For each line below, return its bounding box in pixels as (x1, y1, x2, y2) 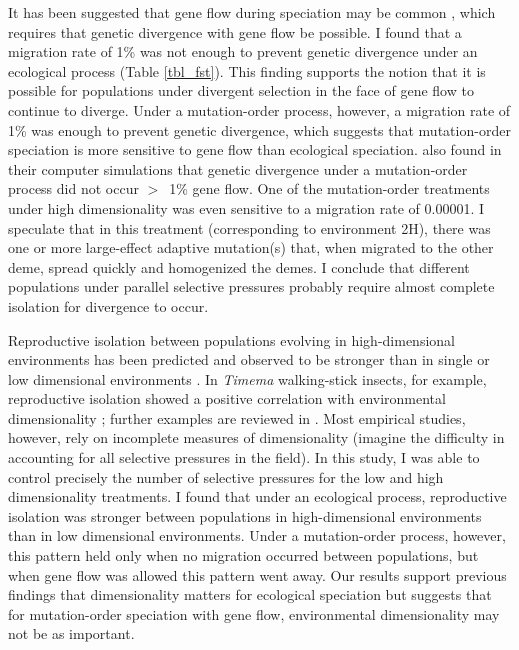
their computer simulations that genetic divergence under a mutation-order (8, 158, 468, 179)
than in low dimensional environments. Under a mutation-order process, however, (8, 525, 506, 546)
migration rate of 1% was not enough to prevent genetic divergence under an (8, 41, 478, 62)
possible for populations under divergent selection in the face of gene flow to (8, 80, 474, 101)
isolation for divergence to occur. (8, 295, 209, 316)
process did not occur (8, 178, 139, 199)
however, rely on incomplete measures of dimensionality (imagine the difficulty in (8, 427, 505, 448)
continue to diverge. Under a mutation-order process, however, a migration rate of (8, 99, 511, 120)
